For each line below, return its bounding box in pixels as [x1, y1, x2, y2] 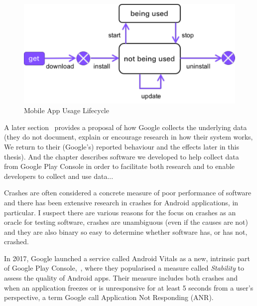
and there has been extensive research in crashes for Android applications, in [4, 197, 239, 207]
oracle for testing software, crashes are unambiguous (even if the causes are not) [4, 217, 248, 227]
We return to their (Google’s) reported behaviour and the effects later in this [4, 141, 239, 152]
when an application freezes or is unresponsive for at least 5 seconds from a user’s [4, 282, 254, 293]
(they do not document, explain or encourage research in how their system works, [4, 132, 253, 142]
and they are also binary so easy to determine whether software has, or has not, [4, 226, 248, 237]
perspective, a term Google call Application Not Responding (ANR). [4, 292, 214, 303]
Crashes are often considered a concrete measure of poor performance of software [4, 187, 252, 198]
